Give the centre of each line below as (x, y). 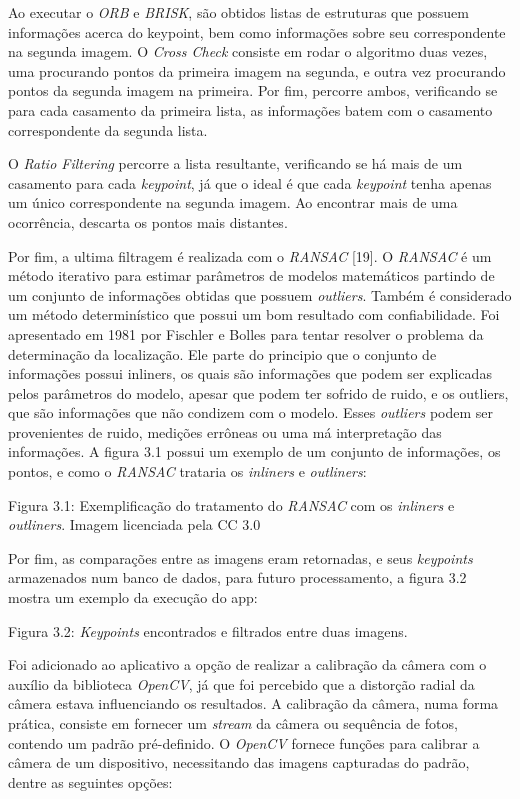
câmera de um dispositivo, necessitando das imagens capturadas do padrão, (239, 762)
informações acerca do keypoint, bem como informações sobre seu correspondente (257, 31)
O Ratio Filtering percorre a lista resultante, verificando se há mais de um (235, 163)
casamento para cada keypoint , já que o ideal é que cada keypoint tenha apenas (250, 182)
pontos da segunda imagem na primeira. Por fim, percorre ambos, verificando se (253, 90)
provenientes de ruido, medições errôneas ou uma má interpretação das (225, 431)
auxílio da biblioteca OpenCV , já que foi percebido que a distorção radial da (241, 683)
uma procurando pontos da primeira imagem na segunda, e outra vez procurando (257, 70)
